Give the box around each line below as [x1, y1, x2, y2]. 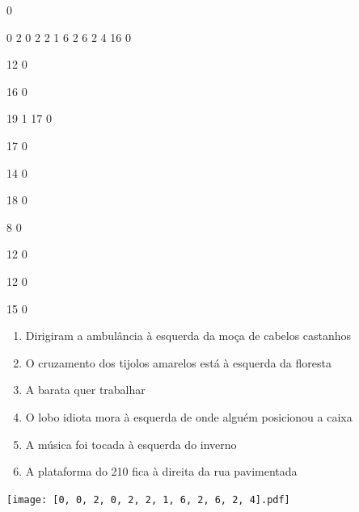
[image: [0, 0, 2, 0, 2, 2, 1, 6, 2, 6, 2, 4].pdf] [6, 493, 290, 506]
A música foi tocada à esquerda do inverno [25, 435, 237, 452]
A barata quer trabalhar [25, 381, 146, 398]
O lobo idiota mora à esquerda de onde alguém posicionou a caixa [25, 408, 353, 425]
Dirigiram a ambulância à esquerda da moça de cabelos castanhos [25, 327, 352, 344]
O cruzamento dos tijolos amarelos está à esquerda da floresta [25, 354, 332, 371]
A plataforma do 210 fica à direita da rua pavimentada [25, 463, 298, 480]
